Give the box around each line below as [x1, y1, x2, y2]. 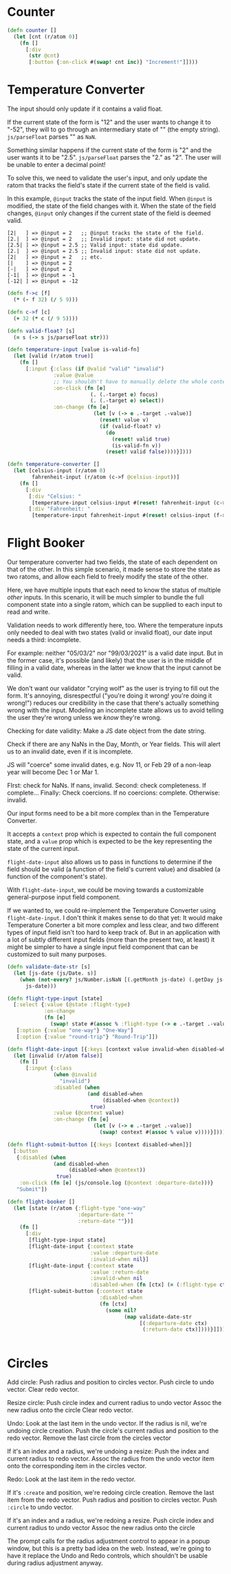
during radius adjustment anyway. [7, 1559, 103, 1567]
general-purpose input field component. [7, 893, 121, 901]
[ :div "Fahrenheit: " [28, 506, 91, 513]
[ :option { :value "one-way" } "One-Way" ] [16, 1027, 134, 1034]
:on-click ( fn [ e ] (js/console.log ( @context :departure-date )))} [19, 1179, 214, 1186]
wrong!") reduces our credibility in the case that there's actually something [7, 699, 219, 707]
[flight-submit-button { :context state [28, 1288, 143, 1295]
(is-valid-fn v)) [111, 442, 162, 449]
